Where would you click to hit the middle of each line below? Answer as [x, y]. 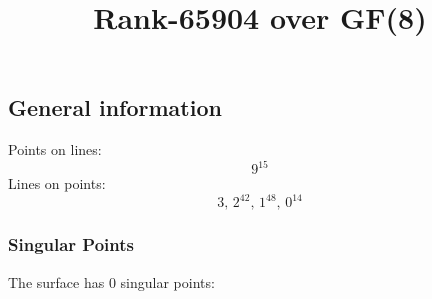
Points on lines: [55, 149]
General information [115, 107]
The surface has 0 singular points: [111, 281]
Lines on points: [57, 183]
